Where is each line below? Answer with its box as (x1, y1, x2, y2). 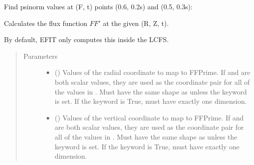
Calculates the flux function (4, 18, 87, 28)
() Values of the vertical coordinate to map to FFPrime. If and (55, 112, 244, 122)
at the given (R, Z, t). (103, 18, 169, 28)
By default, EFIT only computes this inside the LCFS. (4, 34, 169, 45)
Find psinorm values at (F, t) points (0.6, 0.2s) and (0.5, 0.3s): (4, 1, 193, 11)
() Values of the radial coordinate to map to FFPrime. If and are (55, 67, 251, 77)
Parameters (23, 50, 57, 61)
